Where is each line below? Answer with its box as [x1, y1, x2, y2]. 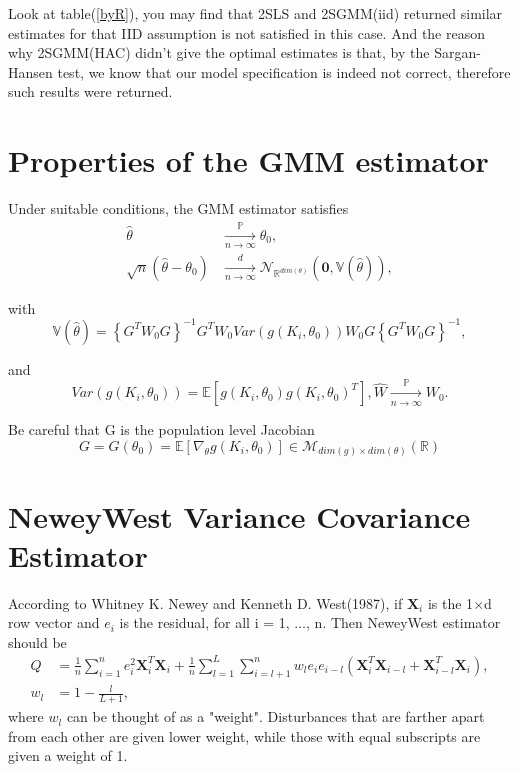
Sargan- [434, 42, 481, 63]
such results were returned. [8, 81, 173, 102]
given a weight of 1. [8, 745, 128, 766]
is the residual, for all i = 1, [119, 612, 290, 633]
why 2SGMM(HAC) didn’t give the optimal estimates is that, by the [8, 42, 430, 63]
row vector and [8, 612, 100, 633]
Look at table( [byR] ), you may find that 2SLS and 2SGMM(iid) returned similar [8, 3, 503, 23]
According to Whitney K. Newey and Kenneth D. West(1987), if [8, 592, 403, 613]
